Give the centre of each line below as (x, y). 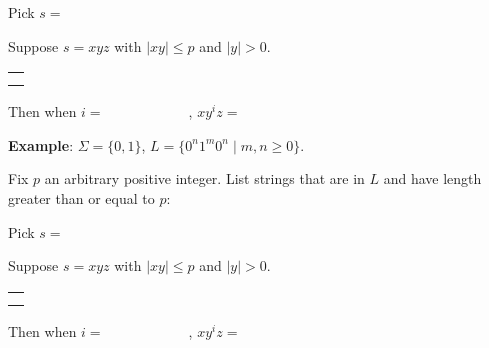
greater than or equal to (81, 197)
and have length (432, 178)
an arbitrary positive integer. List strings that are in (204, 178)
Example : (41, 144)
